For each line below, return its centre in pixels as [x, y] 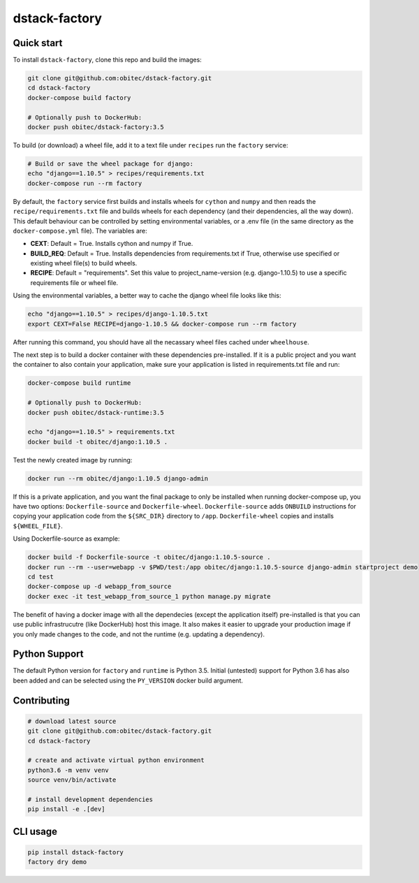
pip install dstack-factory [75, 852]
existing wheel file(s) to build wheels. [84, 263]
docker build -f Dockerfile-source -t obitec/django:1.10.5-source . [149, 557]
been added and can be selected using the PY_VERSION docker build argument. [128, 680]
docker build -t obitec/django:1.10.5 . [97, 441]
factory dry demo [57, 862]
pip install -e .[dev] [66, 809]
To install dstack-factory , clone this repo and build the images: [107, 60]
